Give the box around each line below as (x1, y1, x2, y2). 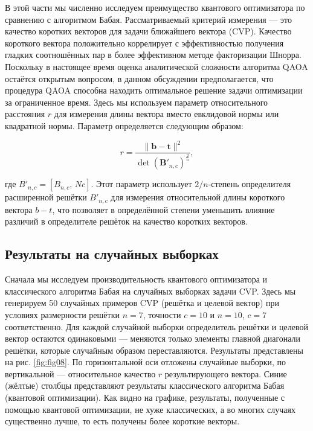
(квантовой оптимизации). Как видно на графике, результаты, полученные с (5, 391, 285, 404)
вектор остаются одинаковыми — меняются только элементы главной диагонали (5, 332, 301, 345)
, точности (143, 308, 181, 321)
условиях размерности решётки (5, 308, 120, 321)
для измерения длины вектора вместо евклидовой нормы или (54, 107, 279, 120)
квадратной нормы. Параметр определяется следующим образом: (5, 119, 244, 132)
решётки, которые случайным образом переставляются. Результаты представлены (5, 343, 303, 356)
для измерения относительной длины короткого (111, 191, 285, 203)
